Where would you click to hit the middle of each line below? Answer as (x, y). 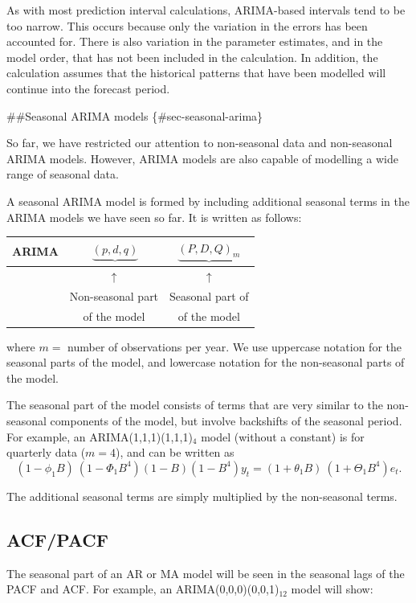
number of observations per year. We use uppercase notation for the (235, 346)
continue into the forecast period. (88, 88)
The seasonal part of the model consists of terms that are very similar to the (195, 405)
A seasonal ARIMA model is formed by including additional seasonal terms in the (208, 201)
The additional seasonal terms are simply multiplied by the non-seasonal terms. (202, 496)
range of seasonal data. (63, 174)
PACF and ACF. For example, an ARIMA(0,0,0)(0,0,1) (143, 589)
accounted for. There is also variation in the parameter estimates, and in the (195, 41)
